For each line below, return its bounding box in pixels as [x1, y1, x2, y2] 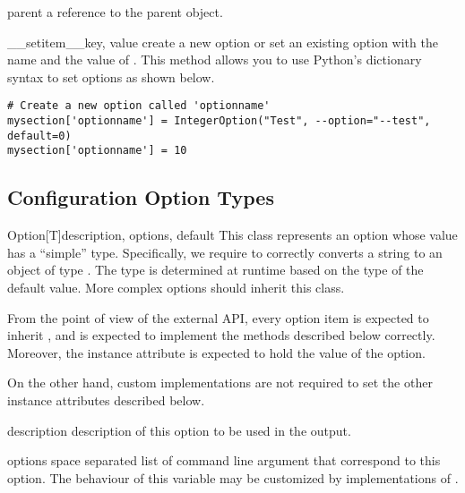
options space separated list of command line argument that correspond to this [7, 451, 441, 470]
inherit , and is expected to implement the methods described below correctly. [7, 326, 435, 344]
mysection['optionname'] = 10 [7, 144, 187, 157]
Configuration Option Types [7, 183, 274, 211]
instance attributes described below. [7, 390, 205, 409]
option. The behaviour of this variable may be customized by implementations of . [7, 468, 459, 487]
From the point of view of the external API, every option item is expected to [7, 308, 429, 327]
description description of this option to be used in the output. [7, 421, 351, 439]
